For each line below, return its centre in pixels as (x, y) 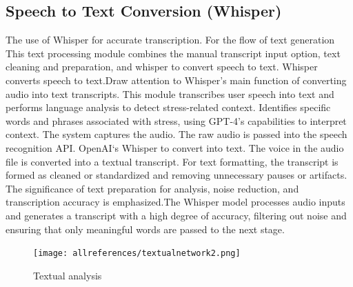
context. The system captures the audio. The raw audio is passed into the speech (176, 134)
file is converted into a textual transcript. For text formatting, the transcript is (172, 161)
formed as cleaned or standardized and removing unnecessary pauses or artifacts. (176, 175)
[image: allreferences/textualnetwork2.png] (137, 254)
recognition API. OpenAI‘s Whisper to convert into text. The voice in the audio (175, 147)
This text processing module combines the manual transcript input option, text (173, 53)
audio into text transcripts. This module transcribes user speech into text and (170, 93)
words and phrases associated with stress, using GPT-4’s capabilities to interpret (176, 120)
